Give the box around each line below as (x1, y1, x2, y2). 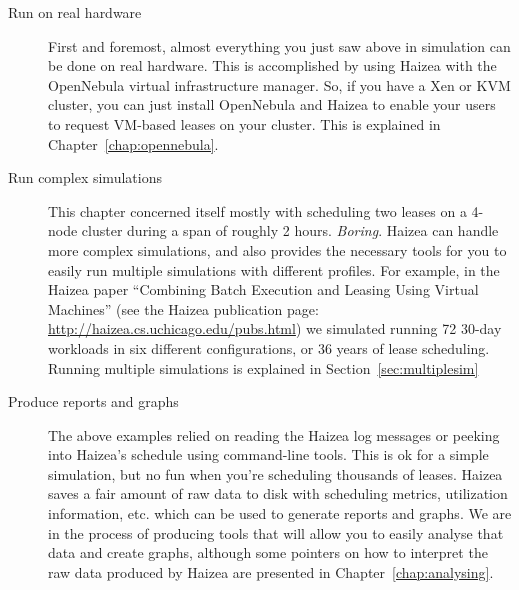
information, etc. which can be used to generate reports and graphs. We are (48, 503, 512, 524)
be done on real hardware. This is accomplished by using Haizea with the (48, 55, 497, 76)
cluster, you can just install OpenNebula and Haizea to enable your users (48, 94, 496, 115)
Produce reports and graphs (8, 391, 179, 412)
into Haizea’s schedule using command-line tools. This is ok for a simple (48, 444, 489, 465)
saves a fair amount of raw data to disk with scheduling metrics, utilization (48, 483, 508, 504)
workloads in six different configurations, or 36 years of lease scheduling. (48, 337, 490, 358)
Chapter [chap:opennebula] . (48, 133, 219, 154)
